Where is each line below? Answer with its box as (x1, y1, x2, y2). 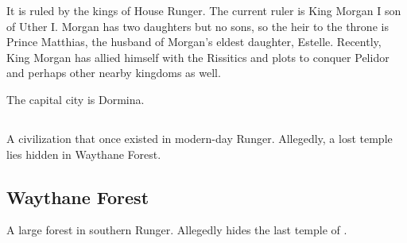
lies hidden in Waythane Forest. (6, 145, 161, 162)
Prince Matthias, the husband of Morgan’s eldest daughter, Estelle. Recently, (6, 33, 382, 50)
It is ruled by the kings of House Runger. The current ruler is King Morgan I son (6, 2, 401, 18)
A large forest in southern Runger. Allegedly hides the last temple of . (6, 222, 347, 238)
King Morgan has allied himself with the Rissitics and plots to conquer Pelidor (6, 48, 390, 65)
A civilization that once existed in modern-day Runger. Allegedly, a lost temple (6, 129, 393, 146)
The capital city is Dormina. (6, 91, 145, 107)
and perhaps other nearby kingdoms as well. (6, 64, 221, 81)
